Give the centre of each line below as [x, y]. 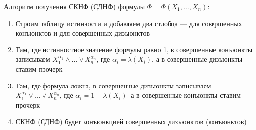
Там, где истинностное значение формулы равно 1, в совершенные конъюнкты [134, 49]
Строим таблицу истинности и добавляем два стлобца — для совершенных [129, 23]
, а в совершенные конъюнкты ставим [184, 95]
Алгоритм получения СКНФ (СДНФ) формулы [75, 6]
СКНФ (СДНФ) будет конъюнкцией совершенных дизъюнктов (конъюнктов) [131, 121]
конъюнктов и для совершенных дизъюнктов [83, 33]
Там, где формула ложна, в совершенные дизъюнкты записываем [113, 85]
